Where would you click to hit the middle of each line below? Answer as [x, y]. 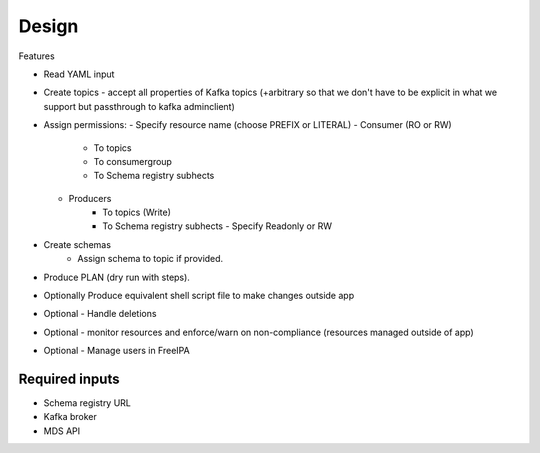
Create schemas [77, 244]
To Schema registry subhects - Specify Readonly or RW [217, 226]
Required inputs [69, 379]
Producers [90, 198]
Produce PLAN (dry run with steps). [116, 277]
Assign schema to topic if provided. [150, 259]
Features [36, 56]
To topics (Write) [137, 212]
